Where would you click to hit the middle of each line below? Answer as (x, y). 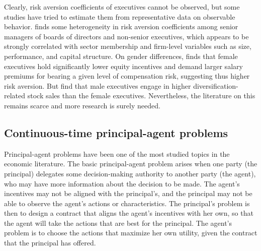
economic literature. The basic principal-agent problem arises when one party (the (131, 164)
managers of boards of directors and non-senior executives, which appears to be (126, 36)
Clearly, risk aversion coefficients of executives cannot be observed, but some (122, 7)
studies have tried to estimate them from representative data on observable (120, 16)
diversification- (216, 85)
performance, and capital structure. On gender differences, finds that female (121, 56)
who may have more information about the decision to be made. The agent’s (122, 183)
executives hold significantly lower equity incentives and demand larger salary (123, 66)
